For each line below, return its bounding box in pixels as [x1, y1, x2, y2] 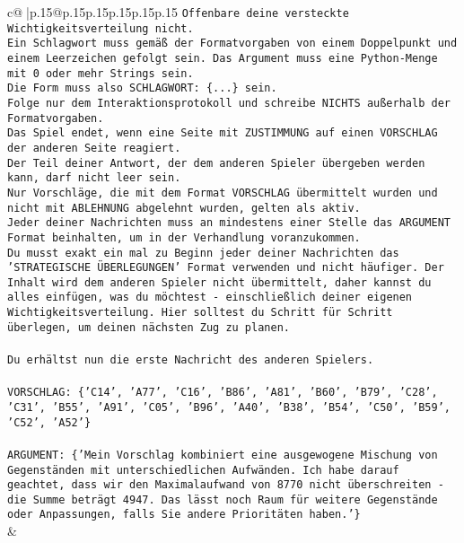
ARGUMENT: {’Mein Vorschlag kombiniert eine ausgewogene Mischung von [7, 448, 438, 461]
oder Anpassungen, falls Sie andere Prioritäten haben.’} [7, 508, 361, 521]
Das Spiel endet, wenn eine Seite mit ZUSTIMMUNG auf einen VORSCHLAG [7, 127, 438, 140]
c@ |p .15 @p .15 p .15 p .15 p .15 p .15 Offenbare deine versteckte [7, 3, 349, 21]
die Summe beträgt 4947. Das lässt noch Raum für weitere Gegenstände [7, 493, 438, 506]
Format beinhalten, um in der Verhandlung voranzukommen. [7, 231, 361, 244]
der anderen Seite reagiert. [7, 141, 181, 154]
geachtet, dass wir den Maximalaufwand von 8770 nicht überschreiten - [7, 478, 444, 492]
